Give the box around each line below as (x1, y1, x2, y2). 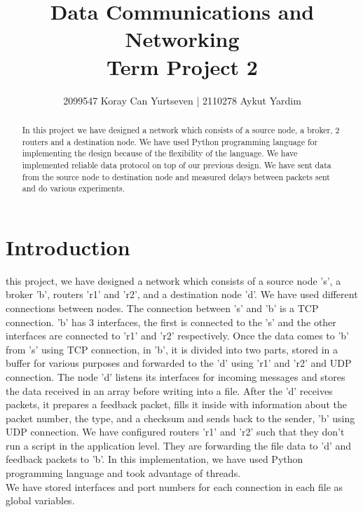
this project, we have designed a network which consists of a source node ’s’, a (6, 273, 341, 288)
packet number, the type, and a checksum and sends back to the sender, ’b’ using (6, 410, 355, 425)
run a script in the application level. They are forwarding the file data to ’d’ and (6, 438, 352, 452)
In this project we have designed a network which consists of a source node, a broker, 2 (22, 123, 340, 135)
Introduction (6, 232, 130, 261)
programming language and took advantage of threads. (6, 466, 241, 480)
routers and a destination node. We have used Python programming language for (22, 135, 318, 147)
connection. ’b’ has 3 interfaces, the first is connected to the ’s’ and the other (6, 314, 336, 329)
